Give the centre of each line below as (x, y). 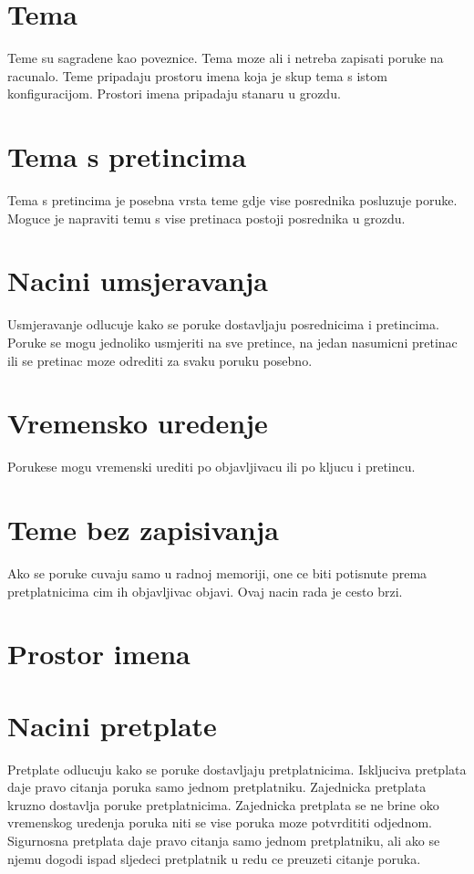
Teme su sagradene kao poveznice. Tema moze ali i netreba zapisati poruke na (226, 58)
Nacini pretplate (112, 725)
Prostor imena (99, 654)
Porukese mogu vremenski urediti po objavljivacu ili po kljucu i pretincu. (211, 467)
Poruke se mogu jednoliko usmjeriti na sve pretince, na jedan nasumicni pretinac (232, 342)
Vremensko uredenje (138, 423)
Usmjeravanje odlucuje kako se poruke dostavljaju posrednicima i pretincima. (223, 324)
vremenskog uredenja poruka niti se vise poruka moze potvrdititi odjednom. (220, 822)
